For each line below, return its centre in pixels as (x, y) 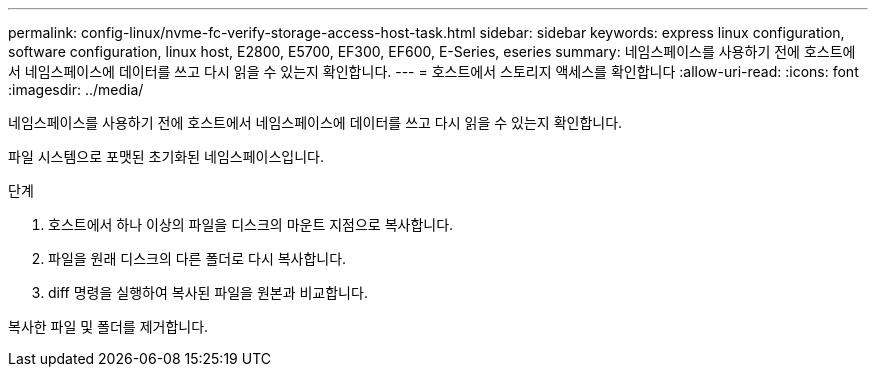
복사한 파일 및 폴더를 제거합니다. (108, 326)
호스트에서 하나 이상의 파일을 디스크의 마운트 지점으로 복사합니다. (251, 224)
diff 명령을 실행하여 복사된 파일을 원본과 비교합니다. (208, 292)
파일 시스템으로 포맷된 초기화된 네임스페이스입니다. (166, 156)
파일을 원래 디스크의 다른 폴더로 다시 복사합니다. (197, 258)
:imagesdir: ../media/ (76, 89)
